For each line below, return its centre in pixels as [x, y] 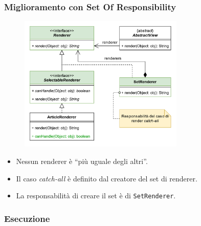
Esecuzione [27, 218]
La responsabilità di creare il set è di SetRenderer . [96, 196]
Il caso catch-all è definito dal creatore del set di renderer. [107, 178]
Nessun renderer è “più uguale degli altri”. [82, 161]
